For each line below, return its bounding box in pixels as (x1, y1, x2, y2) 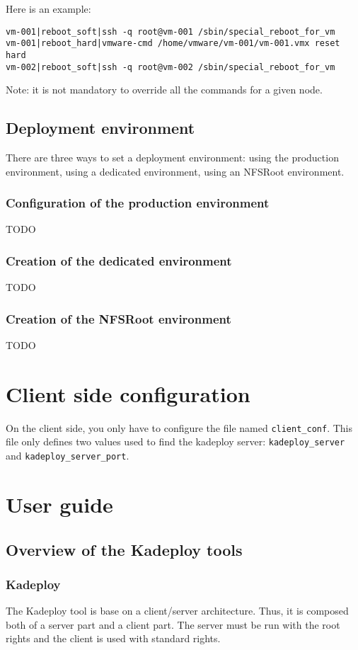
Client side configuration (6, 379, 250, 408)
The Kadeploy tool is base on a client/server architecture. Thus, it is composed (6, 603, 349, 618)
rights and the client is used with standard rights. (6, 631, 221, 646)
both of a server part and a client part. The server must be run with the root (6, 617, 340, 632)
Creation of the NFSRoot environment (6, 309, 231, 327)
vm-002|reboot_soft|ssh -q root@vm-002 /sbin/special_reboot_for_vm (6, 62, 335, 72)
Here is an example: (6, 1, 91, 16)
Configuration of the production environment (6, 194, 270, 212)
